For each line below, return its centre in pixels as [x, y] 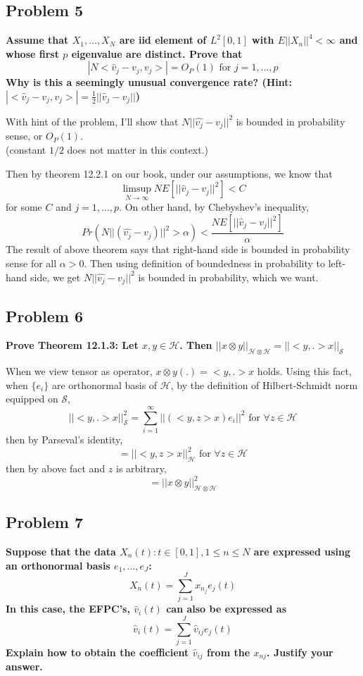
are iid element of [163, 40]
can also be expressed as [227, 609]
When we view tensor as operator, [79, 371]
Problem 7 [44, 522]
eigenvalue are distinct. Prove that [157, 53]
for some [24, 207]
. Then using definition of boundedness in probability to [204, 263]
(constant [26, 150]
